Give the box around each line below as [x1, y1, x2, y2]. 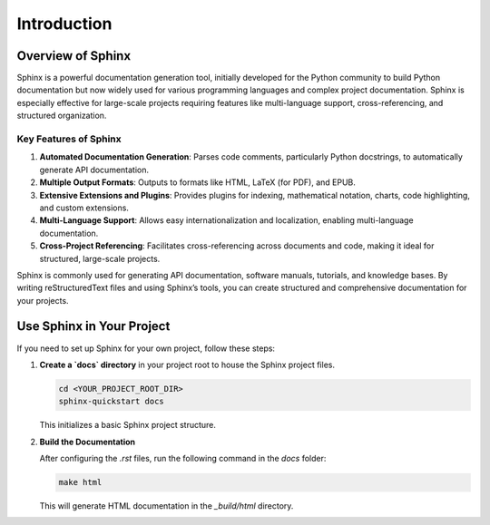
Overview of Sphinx [16, 48, 132, 63]
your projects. [16, 295, 69, 306]
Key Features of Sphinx [16, 132, 122, 145]
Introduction [16, 14, 113, 34]
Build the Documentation [39, 436, 136, 447]
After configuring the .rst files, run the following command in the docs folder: [39, 453, 327, 464]
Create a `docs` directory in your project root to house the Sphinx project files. [39, 359, 336, 370]
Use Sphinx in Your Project [16, 318, 171, 335]
